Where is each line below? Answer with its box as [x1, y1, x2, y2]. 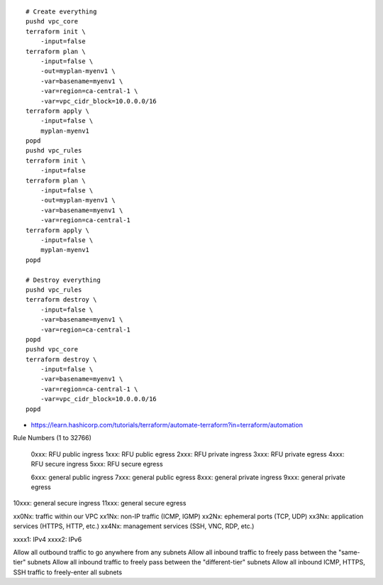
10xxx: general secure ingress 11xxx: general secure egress [13, 499, 187, 508]
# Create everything [26, 8, 97, 16]
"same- [338, 547, 361, 557]
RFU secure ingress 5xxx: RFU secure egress [30, 460, 163, 469]
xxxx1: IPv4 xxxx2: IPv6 [13, 535, 82, 543]
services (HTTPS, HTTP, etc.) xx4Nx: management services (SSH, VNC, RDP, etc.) [13, 522, 255, 530]
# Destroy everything [26, 275, 101, 284]
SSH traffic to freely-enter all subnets [13, 568, 123, 576]
